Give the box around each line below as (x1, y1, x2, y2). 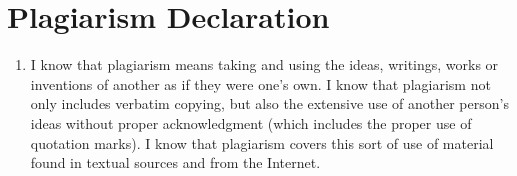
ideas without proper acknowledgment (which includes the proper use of (30, 112, 472, 133)
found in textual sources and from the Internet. (30, 152, 321, 173)
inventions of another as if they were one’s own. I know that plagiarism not (30, 73, 491, 94)
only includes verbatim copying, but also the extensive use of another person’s (30, 93, 509, 114)
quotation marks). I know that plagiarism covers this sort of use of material (30, 132, 494, 153)
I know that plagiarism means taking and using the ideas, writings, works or (30, 54, 499, 75)
